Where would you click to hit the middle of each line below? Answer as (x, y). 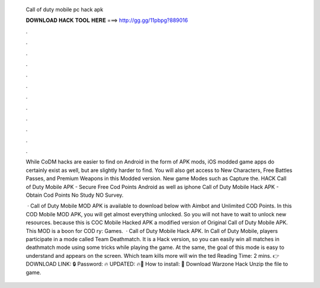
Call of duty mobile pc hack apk (65, 9)
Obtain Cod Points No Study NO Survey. (75, 195)
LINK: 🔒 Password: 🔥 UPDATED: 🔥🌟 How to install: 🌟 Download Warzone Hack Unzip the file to (173, 264)
